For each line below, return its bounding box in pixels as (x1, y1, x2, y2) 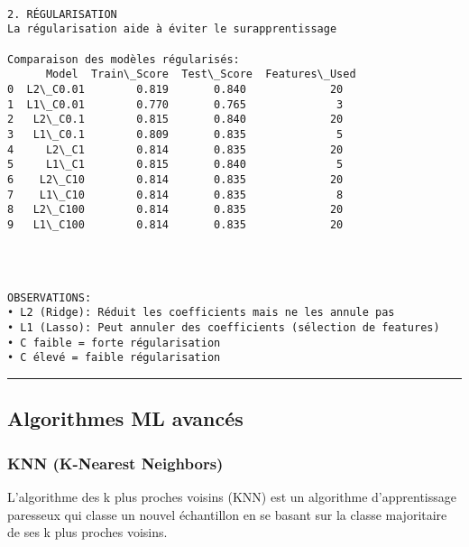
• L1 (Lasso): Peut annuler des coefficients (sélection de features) (7, 321, 440, 335)
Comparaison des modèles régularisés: (7, 52, 240, 66)
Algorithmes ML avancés (7, 404, 244, 432)
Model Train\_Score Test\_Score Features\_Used (45, 68, 356, 81)
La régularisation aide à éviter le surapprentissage (7, 23, 337, 36)
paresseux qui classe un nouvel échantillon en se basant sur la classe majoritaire (7, 505, 447, 524)
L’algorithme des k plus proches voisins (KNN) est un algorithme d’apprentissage (7, 487, 456, 506)
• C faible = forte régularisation (7, 336, 221, 349)
